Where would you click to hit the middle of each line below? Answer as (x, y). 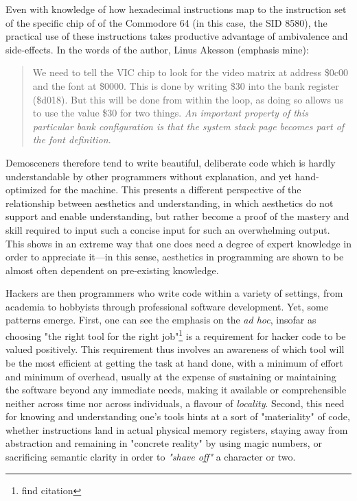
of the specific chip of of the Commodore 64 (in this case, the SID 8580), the (166, 22)
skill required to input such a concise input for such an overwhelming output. (168, 229)
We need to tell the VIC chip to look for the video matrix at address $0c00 (190, 72)
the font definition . (72, 139)
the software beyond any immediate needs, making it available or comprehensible (176, 390)
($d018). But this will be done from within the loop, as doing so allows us (188, 99)
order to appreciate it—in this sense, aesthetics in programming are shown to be (175, 257)
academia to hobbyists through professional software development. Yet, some (167, 306)
